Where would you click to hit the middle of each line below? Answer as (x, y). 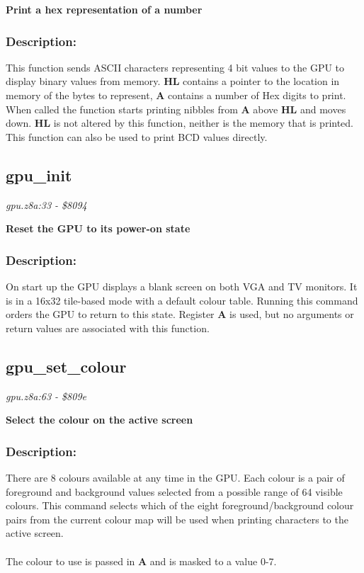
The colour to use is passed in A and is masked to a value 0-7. (141, 561)
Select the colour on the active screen (99, 420)
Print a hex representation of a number (104, 9)
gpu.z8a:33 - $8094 (46, 204)
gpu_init (39, 175)
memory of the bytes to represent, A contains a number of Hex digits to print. (176, 95)
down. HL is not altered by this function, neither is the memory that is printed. (180, 123)
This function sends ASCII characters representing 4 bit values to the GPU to (175, 67)
